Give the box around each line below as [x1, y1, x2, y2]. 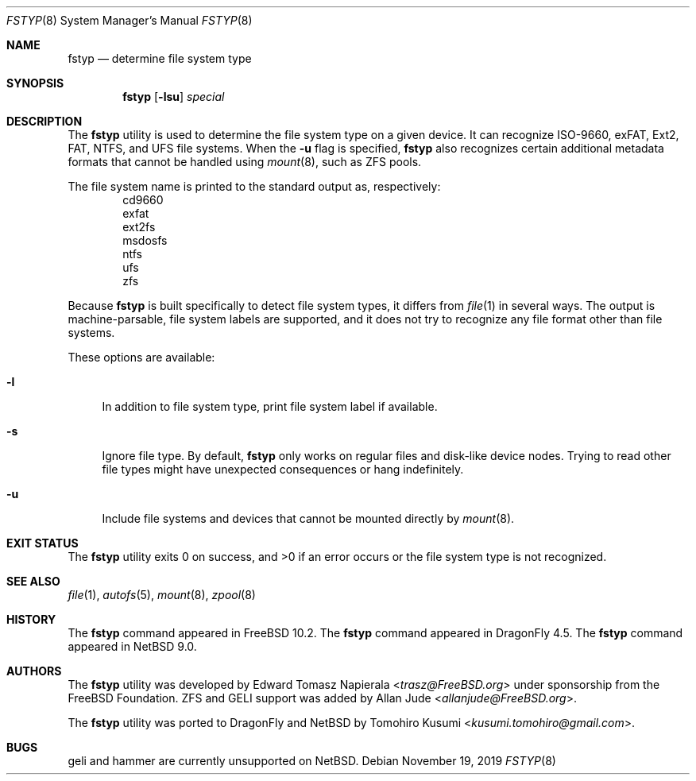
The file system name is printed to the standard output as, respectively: [68, 180, 441, 193]
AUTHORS [6, 664, 62, 678]
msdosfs [122, 234, 168, 247]
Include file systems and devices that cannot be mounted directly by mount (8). [102, 512, 515, 525]
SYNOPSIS [6, 76, 64, 90]
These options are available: [68, 350, 215, 364]
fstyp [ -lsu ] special [122, 90, 225, 103]
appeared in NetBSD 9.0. [68, 640, 197, 653]
